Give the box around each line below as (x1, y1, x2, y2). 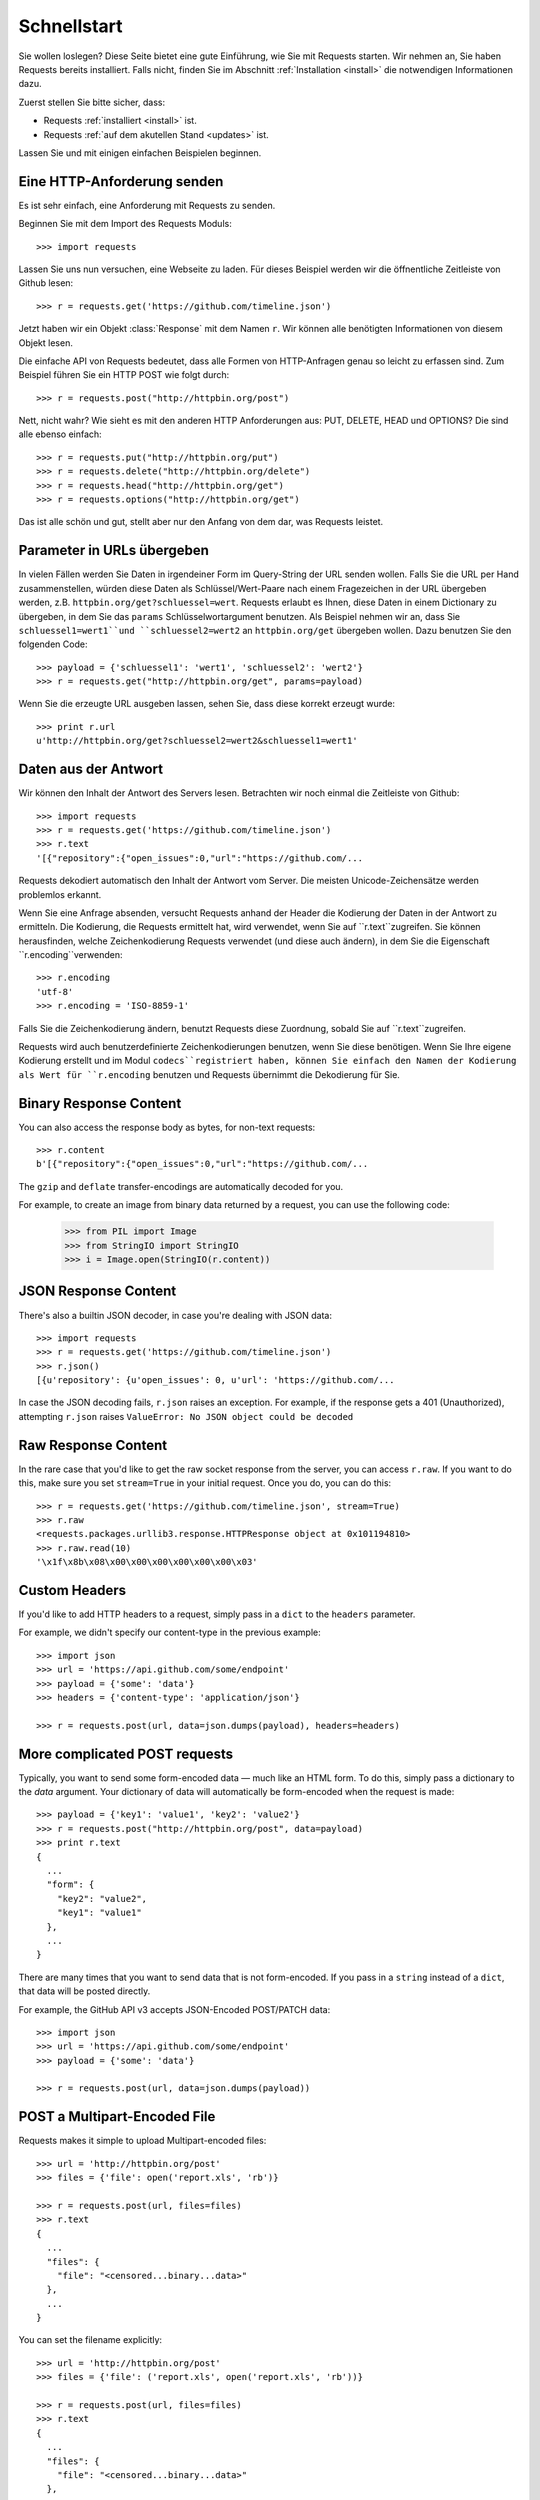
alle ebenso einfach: (18, 428, 102, 440)
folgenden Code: (18, 638, 88, 650)
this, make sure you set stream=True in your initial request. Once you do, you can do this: (18, 1477, 392, 1489)
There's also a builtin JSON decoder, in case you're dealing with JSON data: (18, 1309, 332, 1321)
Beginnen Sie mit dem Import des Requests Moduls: (18, 218, 232, 230)
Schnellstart (18, 15, 124, 37)
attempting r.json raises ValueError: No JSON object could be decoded (18, 1410, 354, 1422)
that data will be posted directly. (18, 1985, 151, 1997)
